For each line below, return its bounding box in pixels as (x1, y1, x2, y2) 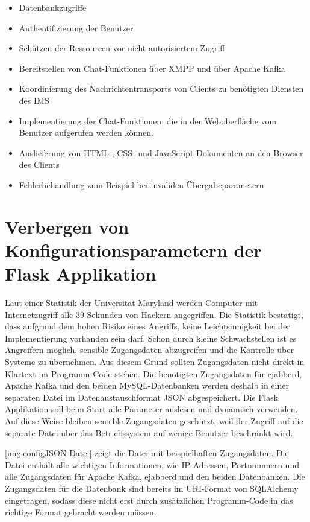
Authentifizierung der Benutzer (19, 21, 134, 34)
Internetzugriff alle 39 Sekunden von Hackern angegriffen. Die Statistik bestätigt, (5, 308, 303, 320)
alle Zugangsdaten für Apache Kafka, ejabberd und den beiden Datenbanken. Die (5, 470, 305, 483)
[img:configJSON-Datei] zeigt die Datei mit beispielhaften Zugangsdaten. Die (5, 447, 289, 459)
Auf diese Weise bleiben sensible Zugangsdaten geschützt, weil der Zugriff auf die (5, 414, 303, 427)
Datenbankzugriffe (19, 1, 87, 13)
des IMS (19, 94, 49, 106)
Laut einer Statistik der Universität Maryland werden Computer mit (5, 296, 258, 309)
